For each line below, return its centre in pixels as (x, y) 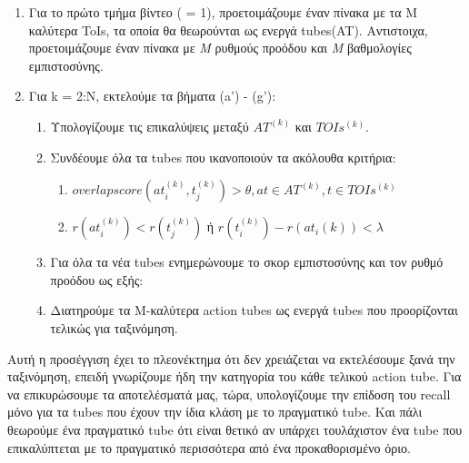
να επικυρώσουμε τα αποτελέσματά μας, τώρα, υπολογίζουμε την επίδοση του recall (229, 394)
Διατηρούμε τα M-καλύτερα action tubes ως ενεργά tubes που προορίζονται (254, 310)
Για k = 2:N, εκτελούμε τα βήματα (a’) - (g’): (152, 96)
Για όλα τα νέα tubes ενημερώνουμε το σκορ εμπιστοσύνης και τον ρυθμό (247, 262)
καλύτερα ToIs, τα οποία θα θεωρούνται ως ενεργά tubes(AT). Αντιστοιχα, (228, 30)
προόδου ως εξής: (97, 279)
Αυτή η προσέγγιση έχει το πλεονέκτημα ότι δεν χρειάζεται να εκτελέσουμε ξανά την (231, 358)
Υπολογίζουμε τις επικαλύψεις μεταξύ (150, 126)
